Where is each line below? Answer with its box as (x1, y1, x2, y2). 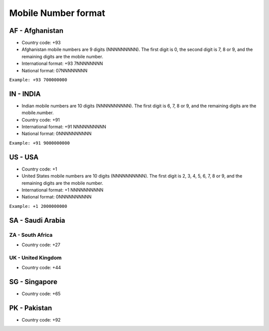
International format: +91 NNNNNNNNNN (21, 124, 107, 130)
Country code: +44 (21, 265, 61, 271)
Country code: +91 (21, 117, 60, 123)
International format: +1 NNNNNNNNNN (21, 187, 104, 193)
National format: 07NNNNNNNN (21, 67, 88, 73)
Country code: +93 (21, 40, 61, 46)
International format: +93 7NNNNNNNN (21, 60, 103, 67)
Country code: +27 (21, 242, 61, 248)
